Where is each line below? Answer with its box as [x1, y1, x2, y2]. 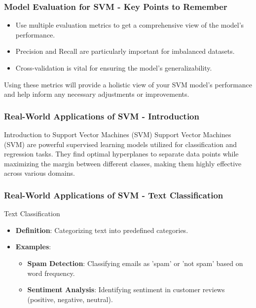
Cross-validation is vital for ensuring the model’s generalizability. [15, 63, 212, 73]
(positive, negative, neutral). [27, 294, 113, 304]
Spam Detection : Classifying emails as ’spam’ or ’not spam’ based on [27, 258, 243, 268]
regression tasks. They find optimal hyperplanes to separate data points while [4, 149, 239, 159]
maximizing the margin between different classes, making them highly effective [4, 158, 242, 168]
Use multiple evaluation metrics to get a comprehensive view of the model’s [15, 20, 244, 30]
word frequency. [27, 268, 75, 278]
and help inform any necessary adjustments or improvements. [4, 89, 189, 99]
